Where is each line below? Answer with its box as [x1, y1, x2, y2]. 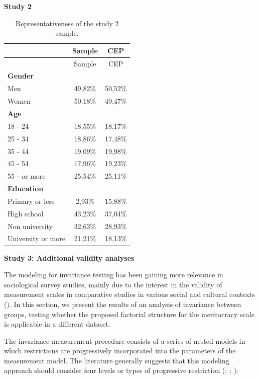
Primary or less [8, 195, 55, 206]
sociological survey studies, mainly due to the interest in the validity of [4, 279, 222, 289]
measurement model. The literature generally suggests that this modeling [4, 355, 229, 365]
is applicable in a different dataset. [4, 319, 110, 329]
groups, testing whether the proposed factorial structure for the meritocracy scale [4, 309, 254, 319]
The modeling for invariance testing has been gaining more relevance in [4, 269, 223, 280]
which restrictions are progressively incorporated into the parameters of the [4, 345, 236, 356]
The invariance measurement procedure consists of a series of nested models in [4, 335, 245, 346]
